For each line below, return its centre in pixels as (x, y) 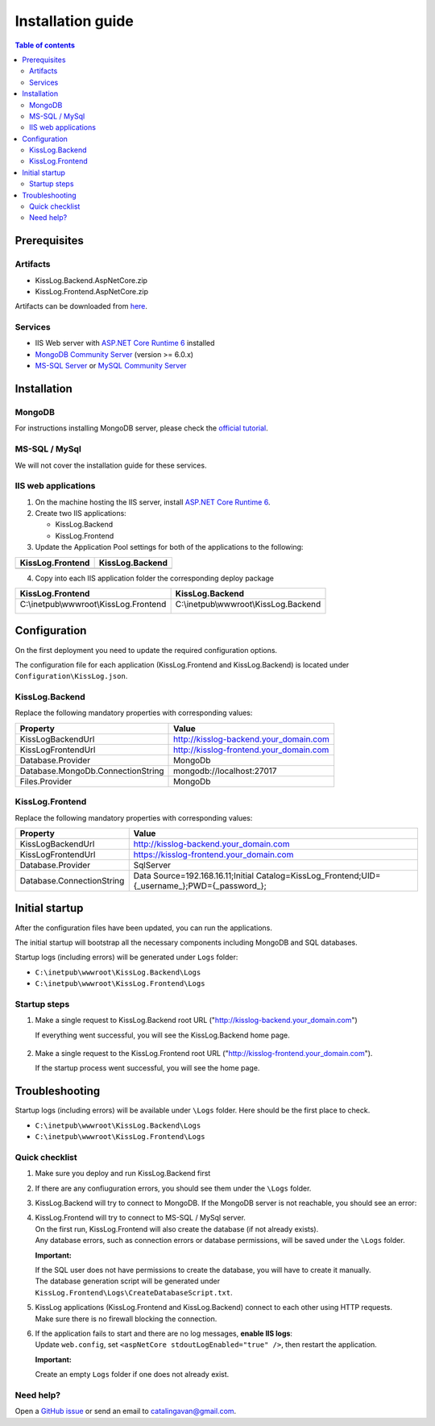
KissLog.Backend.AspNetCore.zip (91, 280)
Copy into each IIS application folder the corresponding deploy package (154, 578)
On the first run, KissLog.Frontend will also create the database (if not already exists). (177, 1229)
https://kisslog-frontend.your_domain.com (213, 854)
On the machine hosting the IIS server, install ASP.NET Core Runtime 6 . (153, 502)
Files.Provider (46, 781)
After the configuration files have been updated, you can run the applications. (144, 928)
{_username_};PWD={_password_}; (200, 886)
